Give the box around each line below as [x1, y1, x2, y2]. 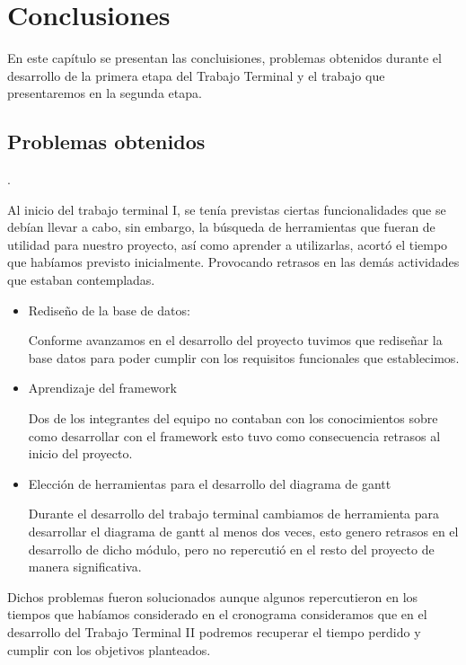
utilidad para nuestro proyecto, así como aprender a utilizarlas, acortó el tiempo [7, 235, 448, 253]
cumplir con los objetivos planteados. [7, 640, 211, 659]
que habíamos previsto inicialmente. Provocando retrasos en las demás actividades [7, 253, 460, 271]
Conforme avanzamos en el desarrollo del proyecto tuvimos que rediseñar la [28, 331, 443, 350]
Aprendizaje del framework [28, 378, 177, 397]
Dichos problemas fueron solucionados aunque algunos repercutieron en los [7, 587, 418, 606]
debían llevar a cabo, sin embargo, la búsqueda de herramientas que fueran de [7, 217, 435, 236]
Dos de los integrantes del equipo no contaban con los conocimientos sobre [28, 409, 438, 428]
